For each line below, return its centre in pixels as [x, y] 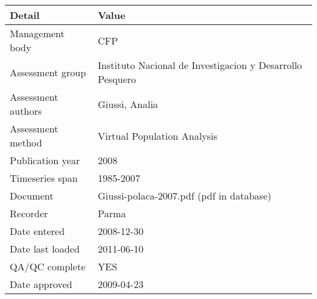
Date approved [41, 284]
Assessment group [48, 72]
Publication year [45, 160]
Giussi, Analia [128, 104]
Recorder [29, 213]
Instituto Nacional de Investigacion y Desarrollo [200, 65]
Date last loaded [45, 249]
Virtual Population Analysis [158, 135]
